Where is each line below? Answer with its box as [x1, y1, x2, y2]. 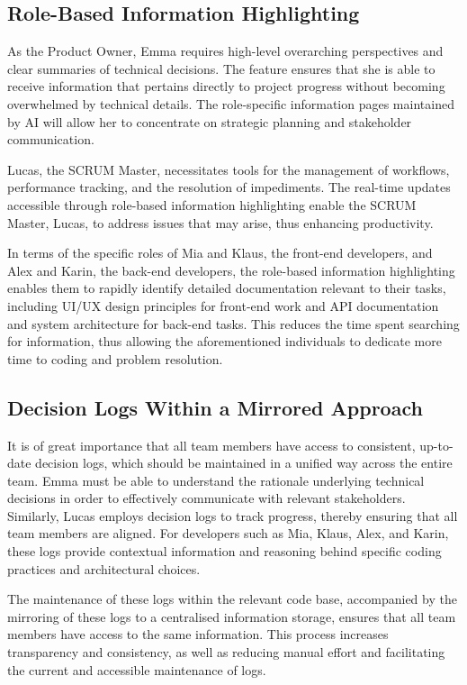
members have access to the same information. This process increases [7, 625, 389, 644]
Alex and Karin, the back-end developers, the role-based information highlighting [7, 260, 455, 279]
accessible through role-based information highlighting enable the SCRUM [7, 195, 417, 214]
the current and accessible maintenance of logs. [7, 660, 266, 679]
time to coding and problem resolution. [7, 349, 223, 368]
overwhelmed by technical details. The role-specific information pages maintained [7, 94, 454, 113]
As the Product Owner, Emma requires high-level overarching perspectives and [7, 41, 444, 60]
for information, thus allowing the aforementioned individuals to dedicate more [7, 332, 442, 351]
